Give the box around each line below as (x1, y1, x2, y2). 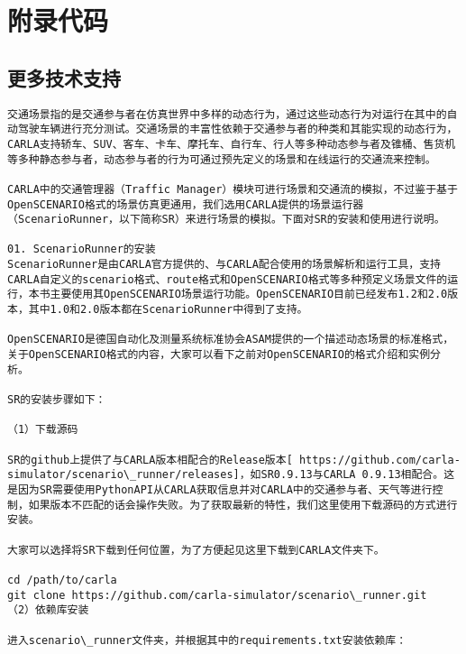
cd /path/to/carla (7, 573, 117, 586)
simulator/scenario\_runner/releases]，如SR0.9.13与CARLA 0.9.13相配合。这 (7, 468, 455, 482)
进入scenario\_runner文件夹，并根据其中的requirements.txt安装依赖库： (7, 633, 407, 647)
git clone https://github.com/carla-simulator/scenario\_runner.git (7, 588, 427, 602)
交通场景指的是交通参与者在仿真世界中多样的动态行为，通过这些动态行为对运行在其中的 (7, 107, 447, 121)
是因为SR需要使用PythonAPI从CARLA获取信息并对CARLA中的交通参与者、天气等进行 (7, 483, 433, 496)
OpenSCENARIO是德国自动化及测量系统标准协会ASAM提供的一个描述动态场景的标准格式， (7, 333, 454, 346)
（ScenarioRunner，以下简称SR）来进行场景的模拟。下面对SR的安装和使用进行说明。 (7, 213, 445, 226)
